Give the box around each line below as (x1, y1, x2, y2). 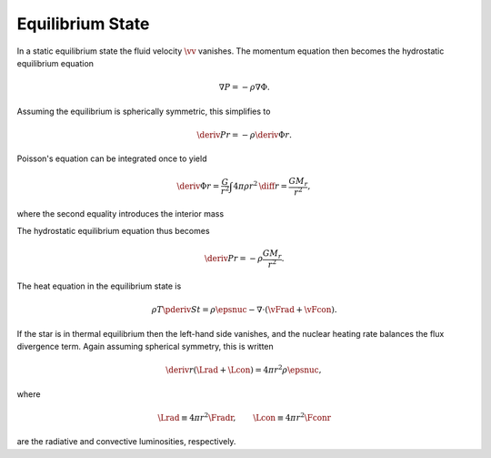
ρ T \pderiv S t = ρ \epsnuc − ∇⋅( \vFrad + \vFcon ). (151, 305, 337, 315)
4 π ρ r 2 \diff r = (233, 179, 288, 191)
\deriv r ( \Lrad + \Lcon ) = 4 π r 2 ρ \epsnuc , (165, 363, 322, 375)
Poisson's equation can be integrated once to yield (16, 153, 207, 164)
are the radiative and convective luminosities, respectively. (16, 436, 236, 447)
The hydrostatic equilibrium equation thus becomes (16, 225, 210, 236)
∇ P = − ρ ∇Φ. (218, 82, 270, 93)
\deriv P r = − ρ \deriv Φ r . (196, 129, 293, 140)
